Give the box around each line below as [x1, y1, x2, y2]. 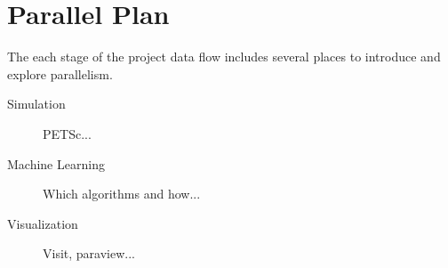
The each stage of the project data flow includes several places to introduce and [7, 47, 441, 66]
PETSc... [43, 124, 92, 142]
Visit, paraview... [43, 244, 135, 263]
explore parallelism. [7, 64, 113, 83]
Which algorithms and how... [43, 184, 201, 203]
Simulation [7, 94, 66, 113]
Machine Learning [7, 154, 105, 173]
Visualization [7, 214, 78, 232]
